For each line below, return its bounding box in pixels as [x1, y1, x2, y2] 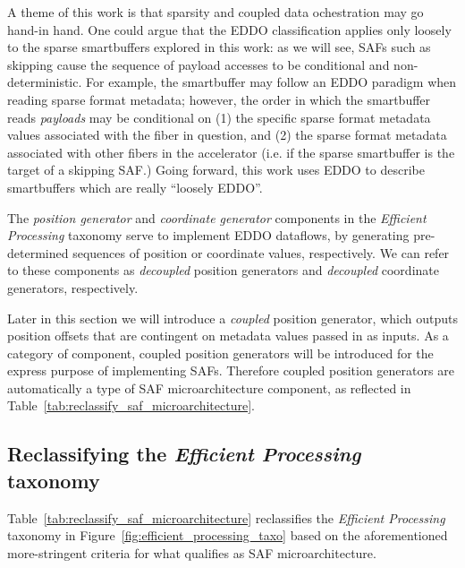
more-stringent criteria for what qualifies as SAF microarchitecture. [7, 543, 376, 562]
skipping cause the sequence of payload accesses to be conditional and [7, 55, 390, 73]
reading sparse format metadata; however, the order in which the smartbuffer [7, 90, 431, 108]
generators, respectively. [7, 278, 139, 297]
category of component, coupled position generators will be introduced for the [7, 343, 434, 362]
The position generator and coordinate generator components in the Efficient [7, 208, 427, 227]
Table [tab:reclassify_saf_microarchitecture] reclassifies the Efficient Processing [7, 508, 445, 527]
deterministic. [7, 73, 82, 91]
